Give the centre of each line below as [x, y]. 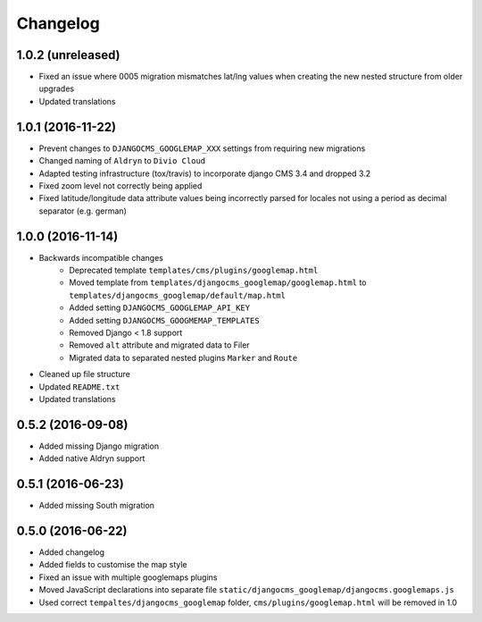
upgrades [57, 88]
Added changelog [72, 552]
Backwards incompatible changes [101, 257]
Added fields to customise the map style [113, 565]
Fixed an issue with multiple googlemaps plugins [128, 577]
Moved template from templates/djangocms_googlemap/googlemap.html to [218, 282]
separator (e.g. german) [83, 211]
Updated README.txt [79, 387]
